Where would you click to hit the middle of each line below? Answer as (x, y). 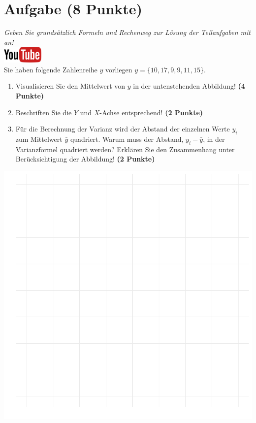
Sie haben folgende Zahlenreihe (51, 69)
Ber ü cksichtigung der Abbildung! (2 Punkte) (85, 159)
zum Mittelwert (39, 139)
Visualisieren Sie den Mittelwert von (70, 86)
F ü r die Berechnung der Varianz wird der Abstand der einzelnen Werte (123, 129)
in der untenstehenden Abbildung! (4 (189, 86)
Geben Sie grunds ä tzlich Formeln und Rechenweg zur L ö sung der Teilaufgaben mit (127, 32)
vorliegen (119, 69)
